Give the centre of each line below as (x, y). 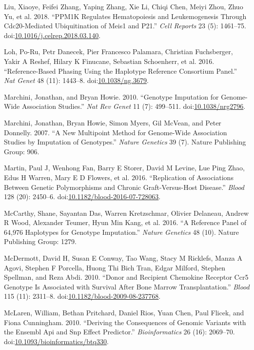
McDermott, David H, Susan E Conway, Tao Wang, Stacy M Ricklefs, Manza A (123, 258)
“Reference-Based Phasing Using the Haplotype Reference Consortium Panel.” (121, 71)
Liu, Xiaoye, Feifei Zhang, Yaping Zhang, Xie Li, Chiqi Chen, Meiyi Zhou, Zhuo (124, 6)
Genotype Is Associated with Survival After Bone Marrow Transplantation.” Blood (127, 286)
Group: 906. (22, 151)
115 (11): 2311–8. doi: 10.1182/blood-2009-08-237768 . (82, 296)
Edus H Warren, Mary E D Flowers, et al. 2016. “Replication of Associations (119, 177)
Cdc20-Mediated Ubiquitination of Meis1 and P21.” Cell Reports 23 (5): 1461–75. (125, 26)
